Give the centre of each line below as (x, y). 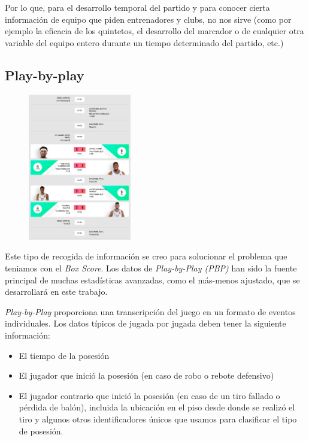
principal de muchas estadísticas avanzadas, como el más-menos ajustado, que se (152, 280)
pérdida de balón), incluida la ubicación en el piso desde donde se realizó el (157, 407)
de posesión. (41, 431)
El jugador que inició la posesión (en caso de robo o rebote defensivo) (146, 375)
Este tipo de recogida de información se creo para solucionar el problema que (146, 256)
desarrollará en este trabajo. (56, 292)
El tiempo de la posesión (64, 355)
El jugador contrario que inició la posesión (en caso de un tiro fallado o (149, 395)
